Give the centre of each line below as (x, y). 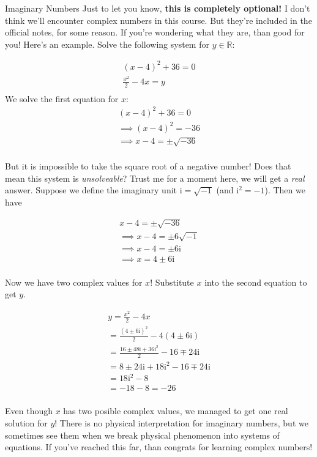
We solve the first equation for (62, 98)
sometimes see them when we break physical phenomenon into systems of (142, 435)
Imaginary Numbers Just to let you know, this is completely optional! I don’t (158, 8)
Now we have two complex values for (74, 282)
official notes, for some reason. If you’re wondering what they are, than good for (155, 32)
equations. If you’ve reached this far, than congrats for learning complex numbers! (159, 447)
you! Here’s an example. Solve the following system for (107, 44)
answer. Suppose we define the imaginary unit (91, 190)
